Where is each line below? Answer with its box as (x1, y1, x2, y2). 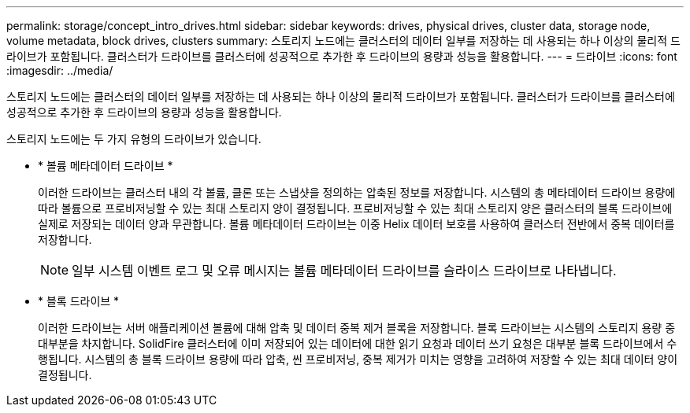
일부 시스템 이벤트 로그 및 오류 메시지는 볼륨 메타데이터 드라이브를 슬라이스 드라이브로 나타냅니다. (72, 263, 617, 278)
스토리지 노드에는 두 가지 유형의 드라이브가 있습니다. (6, 132, 262, 146)
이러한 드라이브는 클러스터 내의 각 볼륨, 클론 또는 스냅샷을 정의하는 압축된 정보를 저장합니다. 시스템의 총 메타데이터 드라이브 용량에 (38, 186, 676, 199)
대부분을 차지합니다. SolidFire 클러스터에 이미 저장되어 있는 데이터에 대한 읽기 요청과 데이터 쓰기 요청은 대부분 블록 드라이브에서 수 (38, 337, 677, 350)
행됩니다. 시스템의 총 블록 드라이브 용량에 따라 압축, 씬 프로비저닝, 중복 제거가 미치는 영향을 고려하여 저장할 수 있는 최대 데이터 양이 (38, 352, 678, 366)
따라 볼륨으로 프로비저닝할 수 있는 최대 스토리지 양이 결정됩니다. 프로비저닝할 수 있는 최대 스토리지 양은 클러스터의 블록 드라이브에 (38, 201, 673, 215)
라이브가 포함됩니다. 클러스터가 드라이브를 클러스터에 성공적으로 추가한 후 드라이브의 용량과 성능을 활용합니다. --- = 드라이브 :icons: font (6, 50, 677, 63)
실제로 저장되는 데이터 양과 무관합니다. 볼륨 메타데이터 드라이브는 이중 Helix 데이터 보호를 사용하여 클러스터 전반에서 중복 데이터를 (38, 217, 675, 230)
